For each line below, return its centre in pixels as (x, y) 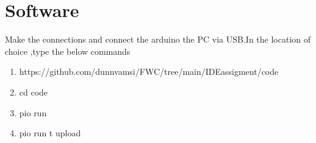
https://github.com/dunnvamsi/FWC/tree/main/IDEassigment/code (149, 71)
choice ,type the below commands (68, 51)
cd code (34, 92)
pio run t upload (50, 133)
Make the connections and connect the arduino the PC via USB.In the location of (158, 39)
